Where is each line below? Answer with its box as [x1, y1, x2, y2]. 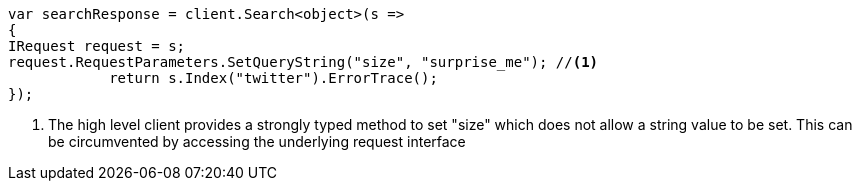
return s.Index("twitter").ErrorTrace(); [109, 70, 438, 86]
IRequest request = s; [8, 38, 186, 54]
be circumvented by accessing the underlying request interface [48, 133, 466, 150]
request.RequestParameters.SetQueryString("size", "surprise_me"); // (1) [8, 54, 599, 70]
